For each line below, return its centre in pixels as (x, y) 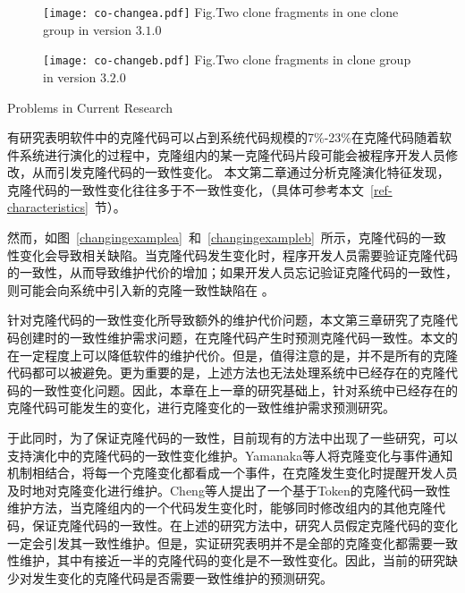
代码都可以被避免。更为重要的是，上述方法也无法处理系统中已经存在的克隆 (226, 373)
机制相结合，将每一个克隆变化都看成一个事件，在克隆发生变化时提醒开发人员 (232, 473)
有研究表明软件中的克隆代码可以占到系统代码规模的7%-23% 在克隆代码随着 (223, 137)
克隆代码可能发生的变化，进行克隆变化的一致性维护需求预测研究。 (201, 407)
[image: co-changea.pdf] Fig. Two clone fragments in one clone (221, 12)
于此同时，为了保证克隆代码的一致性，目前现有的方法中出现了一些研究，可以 (232, 437)
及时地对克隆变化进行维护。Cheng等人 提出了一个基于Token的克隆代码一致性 (229, 490)
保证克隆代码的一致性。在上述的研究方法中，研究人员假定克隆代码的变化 (245, 525)
